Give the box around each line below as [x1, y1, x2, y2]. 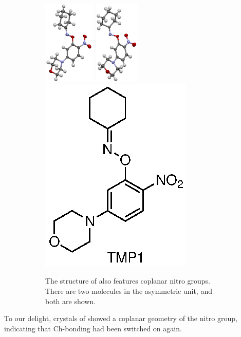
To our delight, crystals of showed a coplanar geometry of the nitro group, [4, 313, 237, 324]
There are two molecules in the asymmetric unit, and [45, 285, 212, 296]
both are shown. [45, 295, 96, 306]
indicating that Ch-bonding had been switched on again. [4, 323, 182, 333]
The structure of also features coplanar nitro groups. [45, 275, 211, 286]
